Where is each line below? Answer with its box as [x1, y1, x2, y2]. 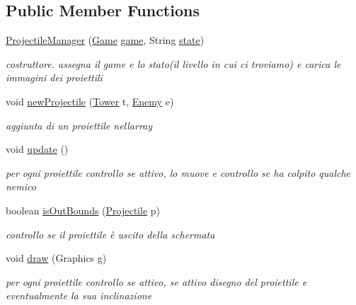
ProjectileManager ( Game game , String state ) [6, 33, 205, 47]
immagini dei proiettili [6, 70, 103, 85]
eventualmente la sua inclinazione [6, 288, 152, 303]
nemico [6, 179, 36, 194]
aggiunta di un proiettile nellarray [6, 117, 153, 132]
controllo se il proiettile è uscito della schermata [6, 226, 215, 241]
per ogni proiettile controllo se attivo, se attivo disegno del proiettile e [6, 274, 307, 289]
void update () [6, 142, 69, 156]
